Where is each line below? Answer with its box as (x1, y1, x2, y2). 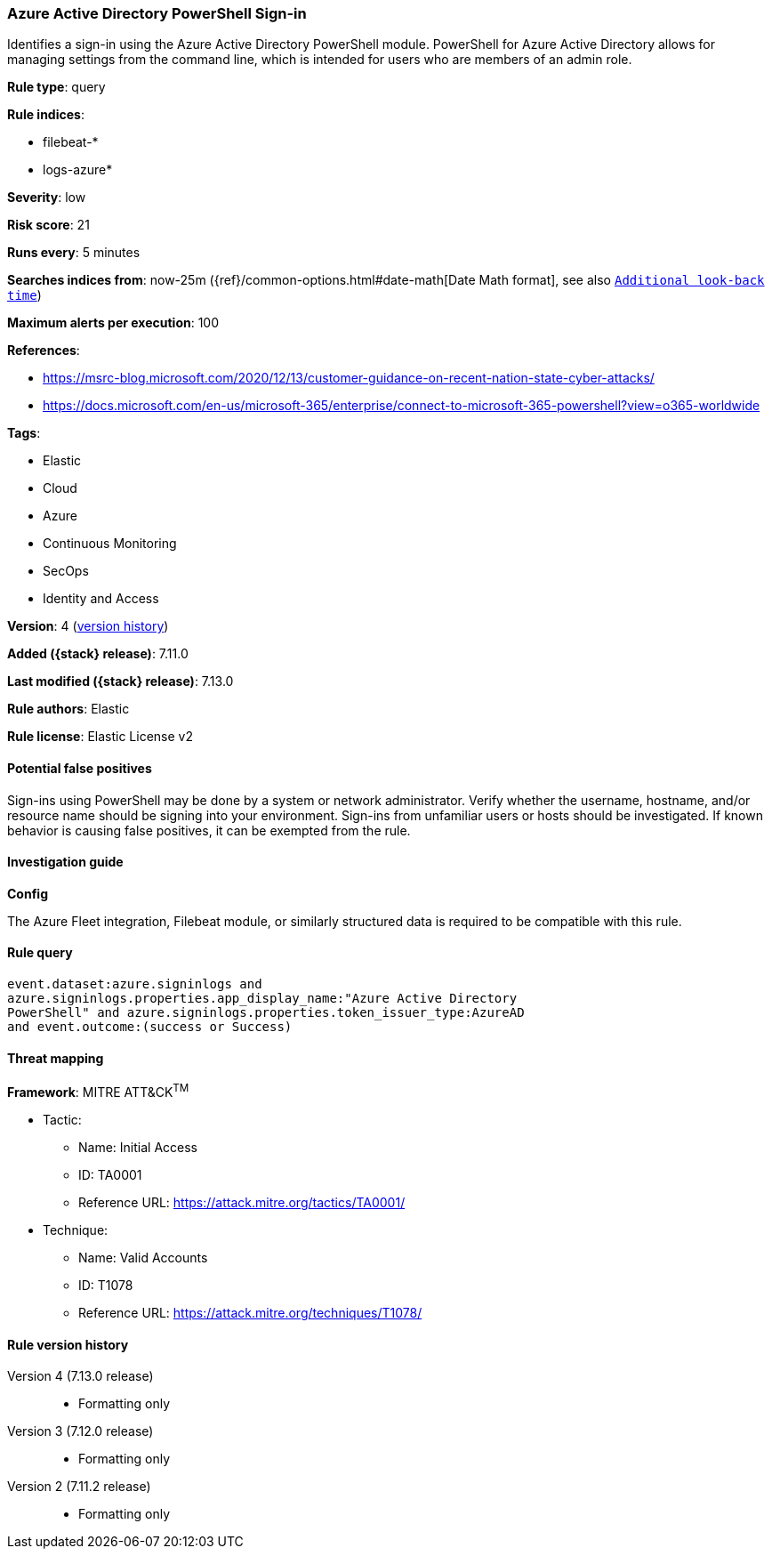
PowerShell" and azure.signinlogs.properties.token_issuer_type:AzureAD (7, 1005, 525, 1020)
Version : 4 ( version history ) (7, 618, 169, 634)
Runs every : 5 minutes (7, 245, 141, 261)
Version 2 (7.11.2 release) (7, 1479, 151, 1495)
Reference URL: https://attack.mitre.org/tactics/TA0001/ (78, 1194, 406, 1210)
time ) (7, 287, 42, 303)
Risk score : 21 (7, 217, 90, 233)
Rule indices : (7, 107, 84, 123)
